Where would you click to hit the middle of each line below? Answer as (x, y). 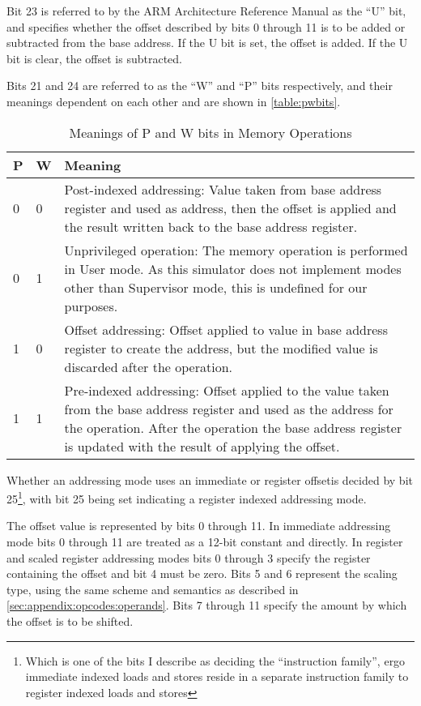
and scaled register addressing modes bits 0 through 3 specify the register (189, 557)
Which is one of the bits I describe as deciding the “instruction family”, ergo (215, 660)
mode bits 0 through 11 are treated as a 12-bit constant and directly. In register (205, 541)
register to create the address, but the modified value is (221, 348)
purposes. (91, 306)
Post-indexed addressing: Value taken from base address (223, 189)
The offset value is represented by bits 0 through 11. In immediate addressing (199, 526)
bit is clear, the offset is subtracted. (94, 58)
